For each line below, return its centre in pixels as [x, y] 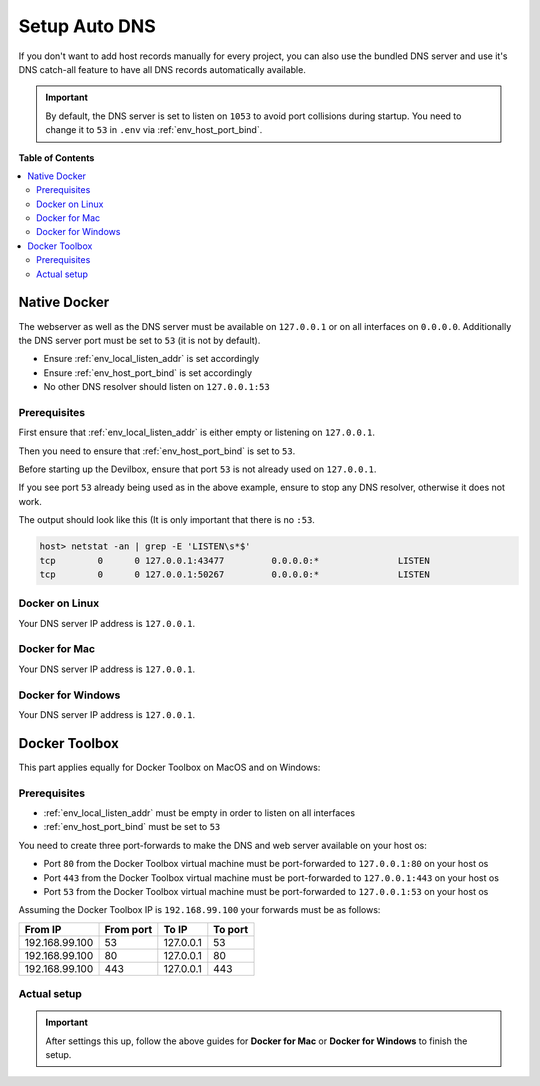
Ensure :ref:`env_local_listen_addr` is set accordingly [151, 359]
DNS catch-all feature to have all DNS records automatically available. [162, 69]
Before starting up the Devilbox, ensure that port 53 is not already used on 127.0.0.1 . [197, 469]
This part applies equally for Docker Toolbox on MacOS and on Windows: [169, 767]
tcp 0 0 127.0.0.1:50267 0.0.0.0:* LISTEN [234, 574]
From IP [43, 929]
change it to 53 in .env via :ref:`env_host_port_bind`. [154, 130]
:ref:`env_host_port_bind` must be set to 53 [132, 827]
